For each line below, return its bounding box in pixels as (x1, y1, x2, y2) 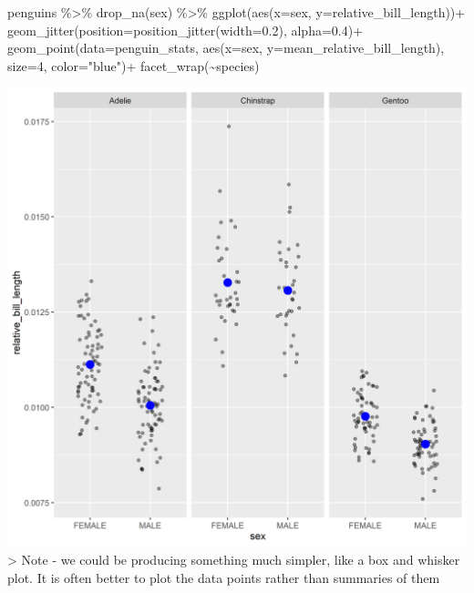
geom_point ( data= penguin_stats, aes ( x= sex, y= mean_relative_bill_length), (7, 38, 445, 57)
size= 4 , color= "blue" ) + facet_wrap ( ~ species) (7, 56, 260, 75)
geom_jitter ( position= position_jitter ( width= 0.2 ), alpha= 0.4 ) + (7, 20, 364, 39)
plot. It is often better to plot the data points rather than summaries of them (7, 567, 440, 587)
